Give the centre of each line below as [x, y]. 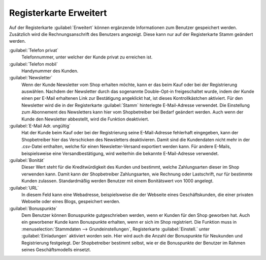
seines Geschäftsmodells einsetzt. [56, 250]
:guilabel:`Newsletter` [31, 78]
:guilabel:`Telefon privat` [34, 50]
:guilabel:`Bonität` [27, 160]
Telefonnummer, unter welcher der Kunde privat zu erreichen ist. [87, 57]
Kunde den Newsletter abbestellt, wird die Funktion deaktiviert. [85, 119]
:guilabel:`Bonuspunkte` [33, 208]
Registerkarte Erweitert [58, 13]
